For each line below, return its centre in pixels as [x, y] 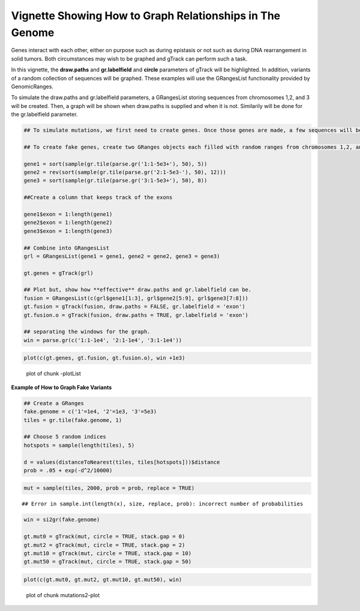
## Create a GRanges [54, 403]
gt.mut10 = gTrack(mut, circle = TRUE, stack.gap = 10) [108, 553]
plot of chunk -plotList [53, 374]
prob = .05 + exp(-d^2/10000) [68, 470]
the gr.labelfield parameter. [44, 115]
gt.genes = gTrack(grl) [59, 273]
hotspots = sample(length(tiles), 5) [79, 445]
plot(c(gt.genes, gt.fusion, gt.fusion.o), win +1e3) [104, 358]
